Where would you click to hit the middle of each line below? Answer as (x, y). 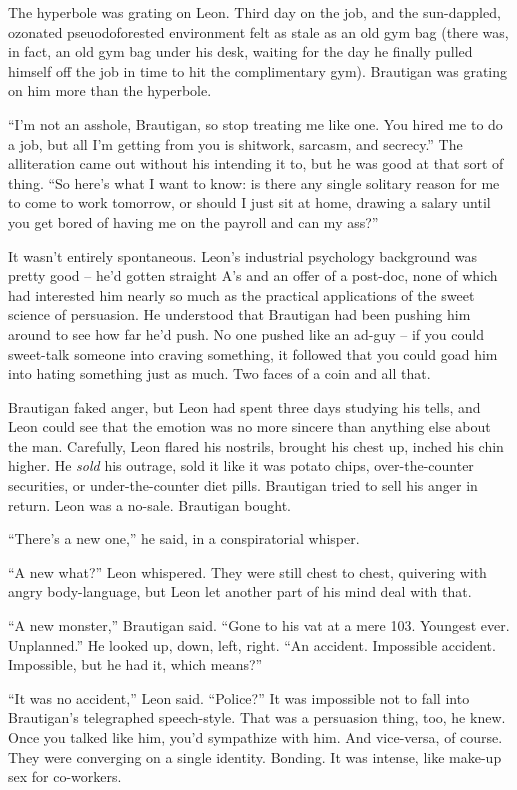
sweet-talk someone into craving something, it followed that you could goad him (253, 353)
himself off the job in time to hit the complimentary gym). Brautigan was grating (258, 70)
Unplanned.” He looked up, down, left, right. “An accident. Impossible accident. (252, 644)
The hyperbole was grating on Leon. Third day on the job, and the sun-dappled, (254, 12)
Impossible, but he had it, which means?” (135, 664)
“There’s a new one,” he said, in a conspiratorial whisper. (184, 538)
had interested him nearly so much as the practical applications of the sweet (241, 294)
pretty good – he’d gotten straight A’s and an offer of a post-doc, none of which (253, 275)
